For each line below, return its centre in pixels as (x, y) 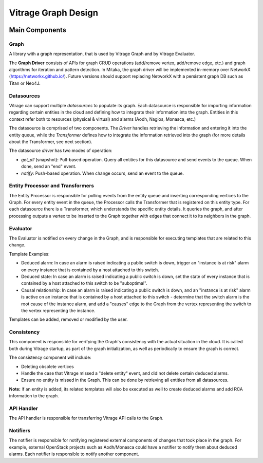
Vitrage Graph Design (54, 13)
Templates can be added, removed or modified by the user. (68, 319)
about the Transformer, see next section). (51, 142)
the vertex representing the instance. (58, 310)
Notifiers (20, 431)
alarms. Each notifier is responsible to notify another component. (74, 454)
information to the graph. (34, 396)
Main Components (38, 30)
